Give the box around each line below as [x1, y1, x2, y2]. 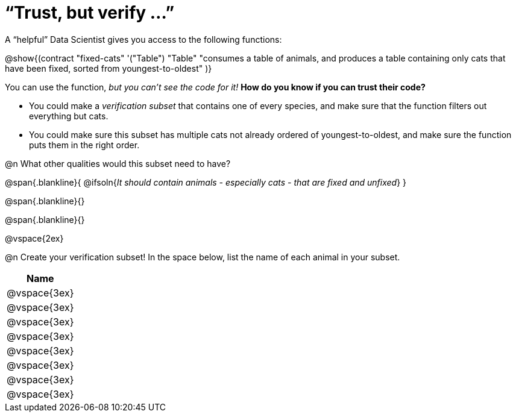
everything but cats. [29, 110, 109, 121]
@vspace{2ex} [5, 233, 64, 243]
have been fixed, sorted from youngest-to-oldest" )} [5, 63, 212, 74]
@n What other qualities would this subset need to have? [5, 158, 231, 169]
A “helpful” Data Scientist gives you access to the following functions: [5, 34, 282, 45]
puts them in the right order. [29, 139, 140, 150]
